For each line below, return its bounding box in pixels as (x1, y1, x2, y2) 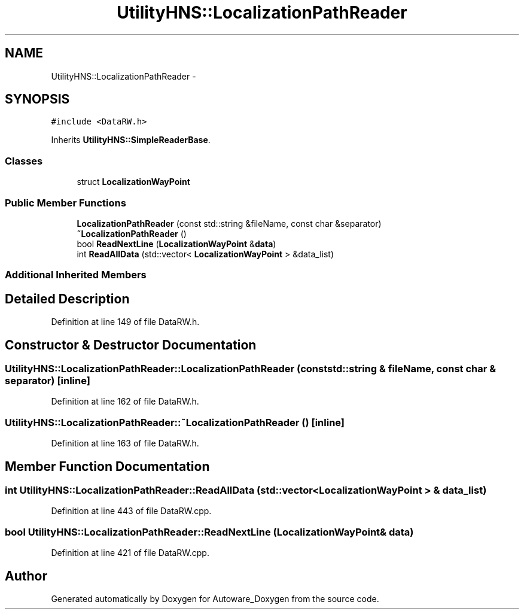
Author (5, 568, 47, 583)
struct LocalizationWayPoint (77, 177, 190, 187)
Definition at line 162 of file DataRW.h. (51, 396, 199, 407)
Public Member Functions (5, 196, 126, 209)
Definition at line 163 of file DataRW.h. (51, 438, 199, 449)
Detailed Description (5, 291, 130, 306)
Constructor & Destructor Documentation (5, 337, 257, 352)
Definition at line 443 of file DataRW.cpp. (51, 506, 212, 516)
